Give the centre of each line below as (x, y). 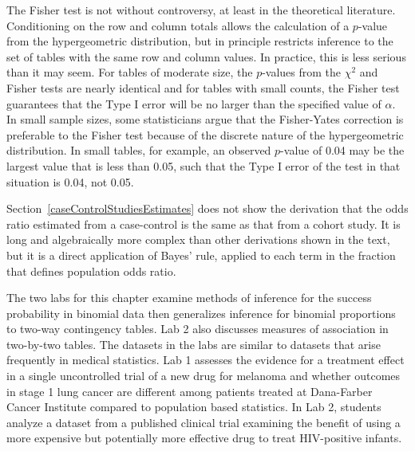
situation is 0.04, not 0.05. (70, 181)
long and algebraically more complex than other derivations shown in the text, (198, 239)
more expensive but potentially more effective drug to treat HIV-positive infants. (204, 438)
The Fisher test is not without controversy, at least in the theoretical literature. (201, 10)
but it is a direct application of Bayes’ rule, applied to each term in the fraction (201, 255)
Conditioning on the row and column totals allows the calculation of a (178, 25)
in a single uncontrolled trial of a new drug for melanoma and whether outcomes (204, 376)
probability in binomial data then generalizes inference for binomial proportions (201, 313)
